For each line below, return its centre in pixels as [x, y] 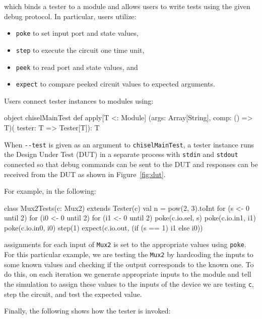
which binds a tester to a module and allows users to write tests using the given [127, 6]
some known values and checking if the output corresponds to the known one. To [129, 264]
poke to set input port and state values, [77, 33]
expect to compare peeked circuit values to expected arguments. [115, 84]
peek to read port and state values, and [77, 67]
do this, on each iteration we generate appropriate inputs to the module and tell [128, 274]
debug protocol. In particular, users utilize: [70, 16]
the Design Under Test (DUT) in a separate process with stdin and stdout [121, 154]
